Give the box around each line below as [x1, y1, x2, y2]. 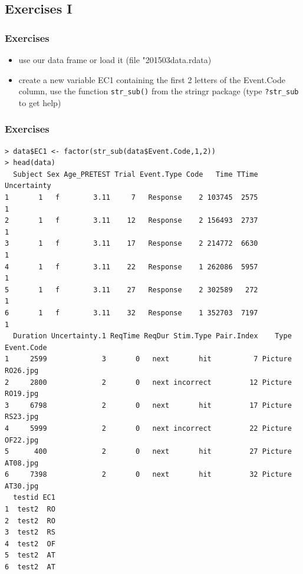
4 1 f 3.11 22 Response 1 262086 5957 [5, 262, 258, 271]
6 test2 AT [5, 563, 55, 572]
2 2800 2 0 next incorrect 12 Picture [5, 378, 292, 387]
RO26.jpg [5, 366, 39, 375]
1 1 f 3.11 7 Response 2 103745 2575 [5, 193, 258, 202]
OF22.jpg [5, 436, 39, 444]
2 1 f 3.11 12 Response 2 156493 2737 [5, 216, 258, 225]
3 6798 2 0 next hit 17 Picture [5, 401, 292, 410]
